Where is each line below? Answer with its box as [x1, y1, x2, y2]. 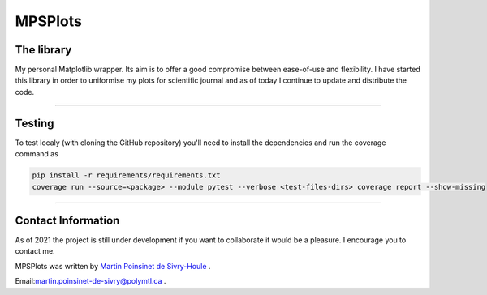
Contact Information [15, 213, 120, 227]
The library [15, 43, 72, 57]
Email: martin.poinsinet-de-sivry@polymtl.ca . [15, 276, 166, 286]
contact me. [15, 246, 56, 256]
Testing [15, 116, 54, 130]
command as [15, 149, 58, 159]
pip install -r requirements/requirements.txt [32, 171, 221, 180]
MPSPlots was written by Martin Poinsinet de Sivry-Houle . [15, 261, 211, 271]
